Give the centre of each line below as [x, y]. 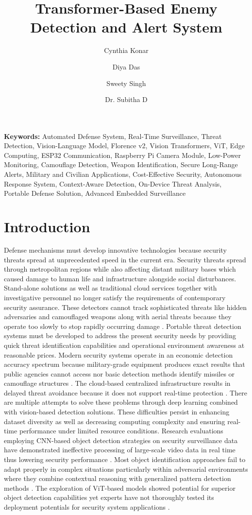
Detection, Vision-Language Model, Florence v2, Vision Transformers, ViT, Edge [124, 146]
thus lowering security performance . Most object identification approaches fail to [125, 459]
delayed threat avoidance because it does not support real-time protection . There [126, 392]
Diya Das [126, 66]
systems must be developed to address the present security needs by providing [120, 335]
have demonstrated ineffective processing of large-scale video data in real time [120, 450]
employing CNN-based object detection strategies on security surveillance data [121, 440]
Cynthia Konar [126, 50]
